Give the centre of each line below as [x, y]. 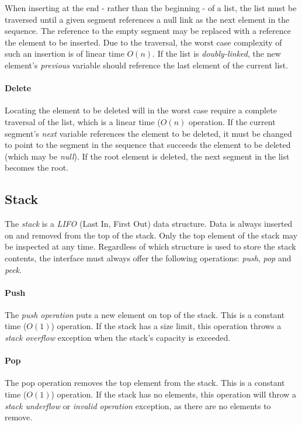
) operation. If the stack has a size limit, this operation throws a [166, 326]
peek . [13, 269]
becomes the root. [37, 167]
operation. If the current [232, 121]
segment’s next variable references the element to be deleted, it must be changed [148, 133]
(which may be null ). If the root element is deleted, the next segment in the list [147, 156]
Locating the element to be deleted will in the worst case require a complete [141, 110]
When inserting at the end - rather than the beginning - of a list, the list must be [151, 8]
